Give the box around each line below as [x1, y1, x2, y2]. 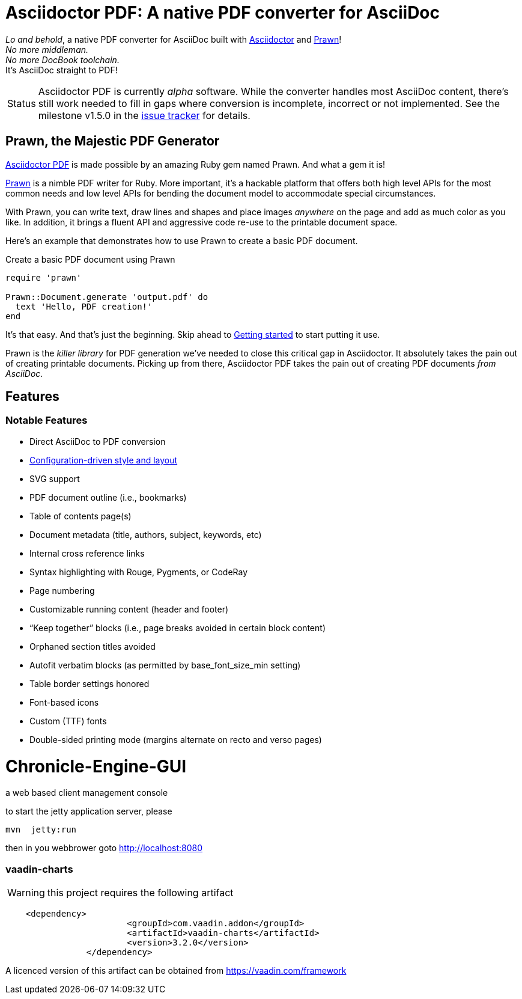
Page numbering [29, 585, 95, 596]
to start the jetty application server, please [5, 806, 172, 817]
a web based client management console [5, 787, 168, 798]
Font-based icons [29, 697, 99, 707]
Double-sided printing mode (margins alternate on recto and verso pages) [29, 734, 322, 745]
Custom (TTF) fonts [29, 715, 107, 726]
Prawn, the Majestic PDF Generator [5, 133, 220, 149]
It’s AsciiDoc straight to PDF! [5, 64, 118, 75]
